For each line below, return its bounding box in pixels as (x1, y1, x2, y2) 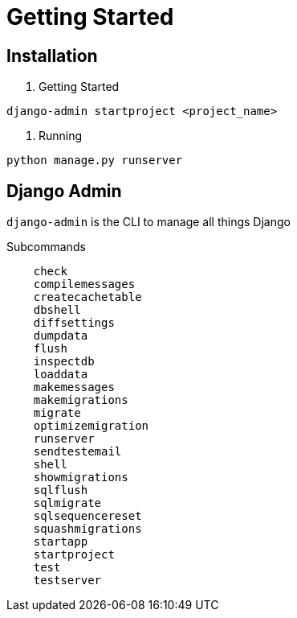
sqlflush (33, 484, 88, 497)
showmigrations (33, 471, 128, 484)
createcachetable (33, 290, 142, 304)
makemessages (33, 381, 115, 394)
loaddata (33, 368, 88, 381)
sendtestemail (33, 445, 122, 459)
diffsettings (33, 316, 115, 330)
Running (39, 129, 83, 143)
